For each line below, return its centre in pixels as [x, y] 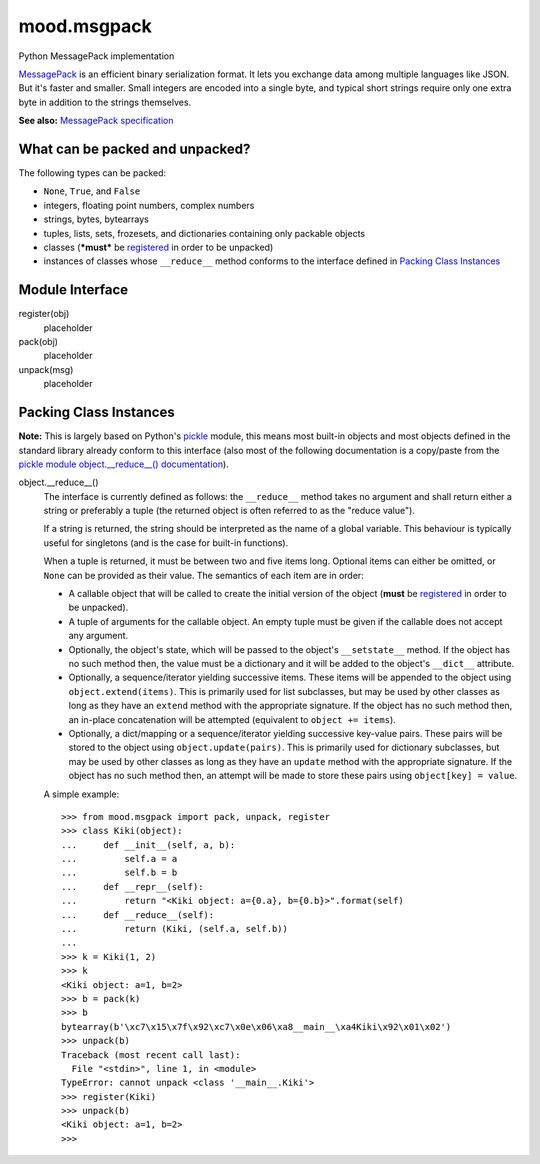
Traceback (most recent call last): [151, 1054]
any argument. [98, 636]
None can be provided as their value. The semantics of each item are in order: [203, 575]
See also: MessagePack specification [96, 121]
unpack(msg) [46, 369]
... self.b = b [119, 873]
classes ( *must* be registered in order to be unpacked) [158, 247]
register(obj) [44, 314]
